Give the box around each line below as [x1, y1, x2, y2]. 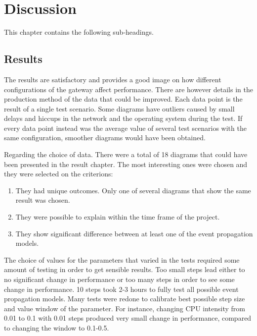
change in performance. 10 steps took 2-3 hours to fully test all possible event [4, 283, 239, 294]
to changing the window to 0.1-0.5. [4, 322, 109, 333]
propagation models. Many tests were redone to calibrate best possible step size [4, 293, 245, 304]
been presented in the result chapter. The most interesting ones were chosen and [4, 159, 248, 169]
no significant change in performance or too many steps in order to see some [4, 274, 235, 284]
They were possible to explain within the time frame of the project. [15, 212, 220, 222]
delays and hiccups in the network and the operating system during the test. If [4, 113, 243, 123]
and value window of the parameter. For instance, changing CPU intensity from [4, 303, 245, 313]
